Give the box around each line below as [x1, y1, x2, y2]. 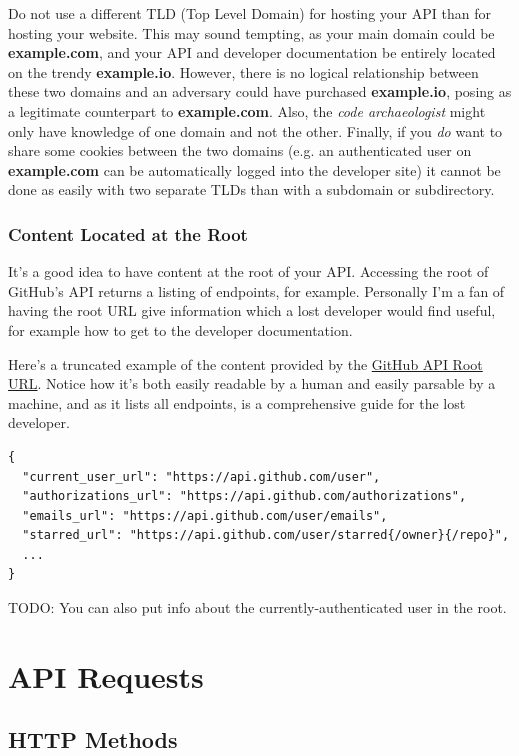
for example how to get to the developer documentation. [8, 319, 353, 340]
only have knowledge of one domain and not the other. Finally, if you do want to [8, 120, 503, 141]
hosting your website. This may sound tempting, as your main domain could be [8, 22, 495, 43]
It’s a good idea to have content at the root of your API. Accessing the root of [8, 261, 489, 282]
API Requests [8, 655, 204, 696]
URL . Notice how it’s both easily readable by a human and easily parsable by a [8, 373, 496, 394]
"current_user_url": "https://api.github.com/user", [22, 469, 381, 484]
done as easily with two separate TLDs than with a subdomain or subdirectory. [8, 179, 495, 200]
